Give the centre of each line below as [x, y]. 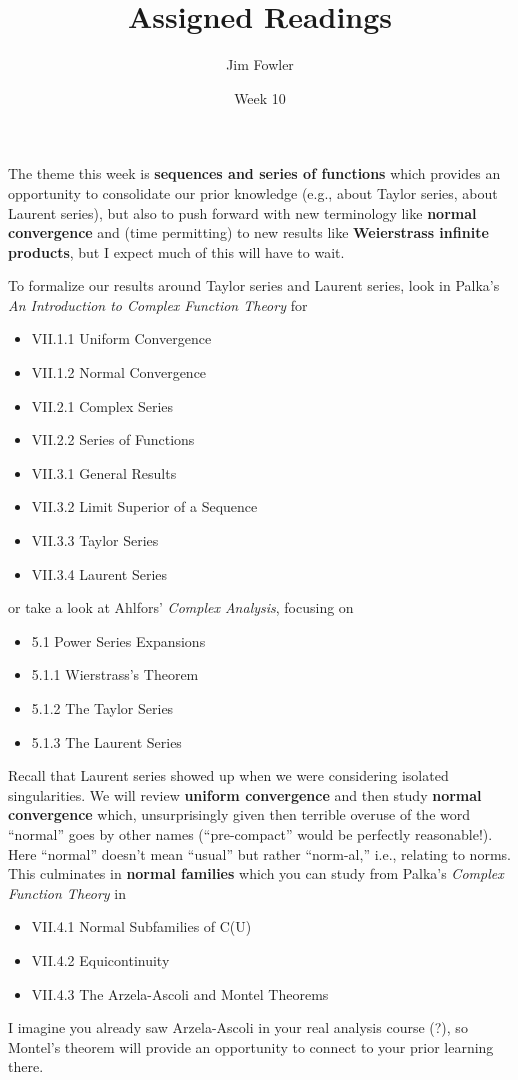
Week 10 [260, 97]
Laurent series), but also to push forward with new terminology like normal [242, 212]
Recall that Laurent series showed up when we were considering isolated [228, 775]
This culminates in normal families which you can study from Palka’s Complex [256, 873]
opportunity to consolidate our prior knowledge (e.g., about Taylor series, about [253, 192]
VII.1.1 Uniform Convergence [121, 338]
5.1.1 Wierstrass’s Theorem [115, 674]
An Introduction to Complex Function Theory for [158, 304]
